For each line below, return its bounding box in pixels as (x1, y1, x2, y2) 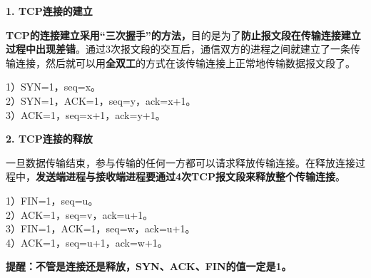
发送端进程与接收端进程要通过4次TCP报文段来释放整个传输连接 (36, 169, 335, 184)
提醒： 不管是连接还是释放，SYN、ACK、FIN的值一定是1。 (6, 259, 292, 274)
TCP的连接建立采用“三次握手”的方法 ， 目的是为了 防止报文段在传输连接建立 (6, 27, 361, 42)
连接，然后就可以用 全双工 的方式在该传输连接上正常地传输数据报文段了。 (15, 55, 355, 70)
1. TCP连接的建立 (6, 4, 93, 18)
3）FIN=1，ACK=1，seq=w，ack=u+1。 (6, 221, 195, 236)
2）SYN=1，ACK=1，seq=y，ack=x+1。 (6, 93, 196, 108)
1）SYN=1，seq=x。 (6, 79, 101, 94)
